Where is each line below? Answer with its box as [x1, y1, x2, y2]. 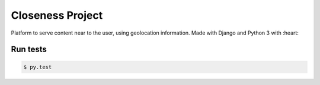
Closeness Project [11, 9, 103, 22]
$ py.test [23, 63, 52, 70]
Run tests [11, 45, 47, 55]
